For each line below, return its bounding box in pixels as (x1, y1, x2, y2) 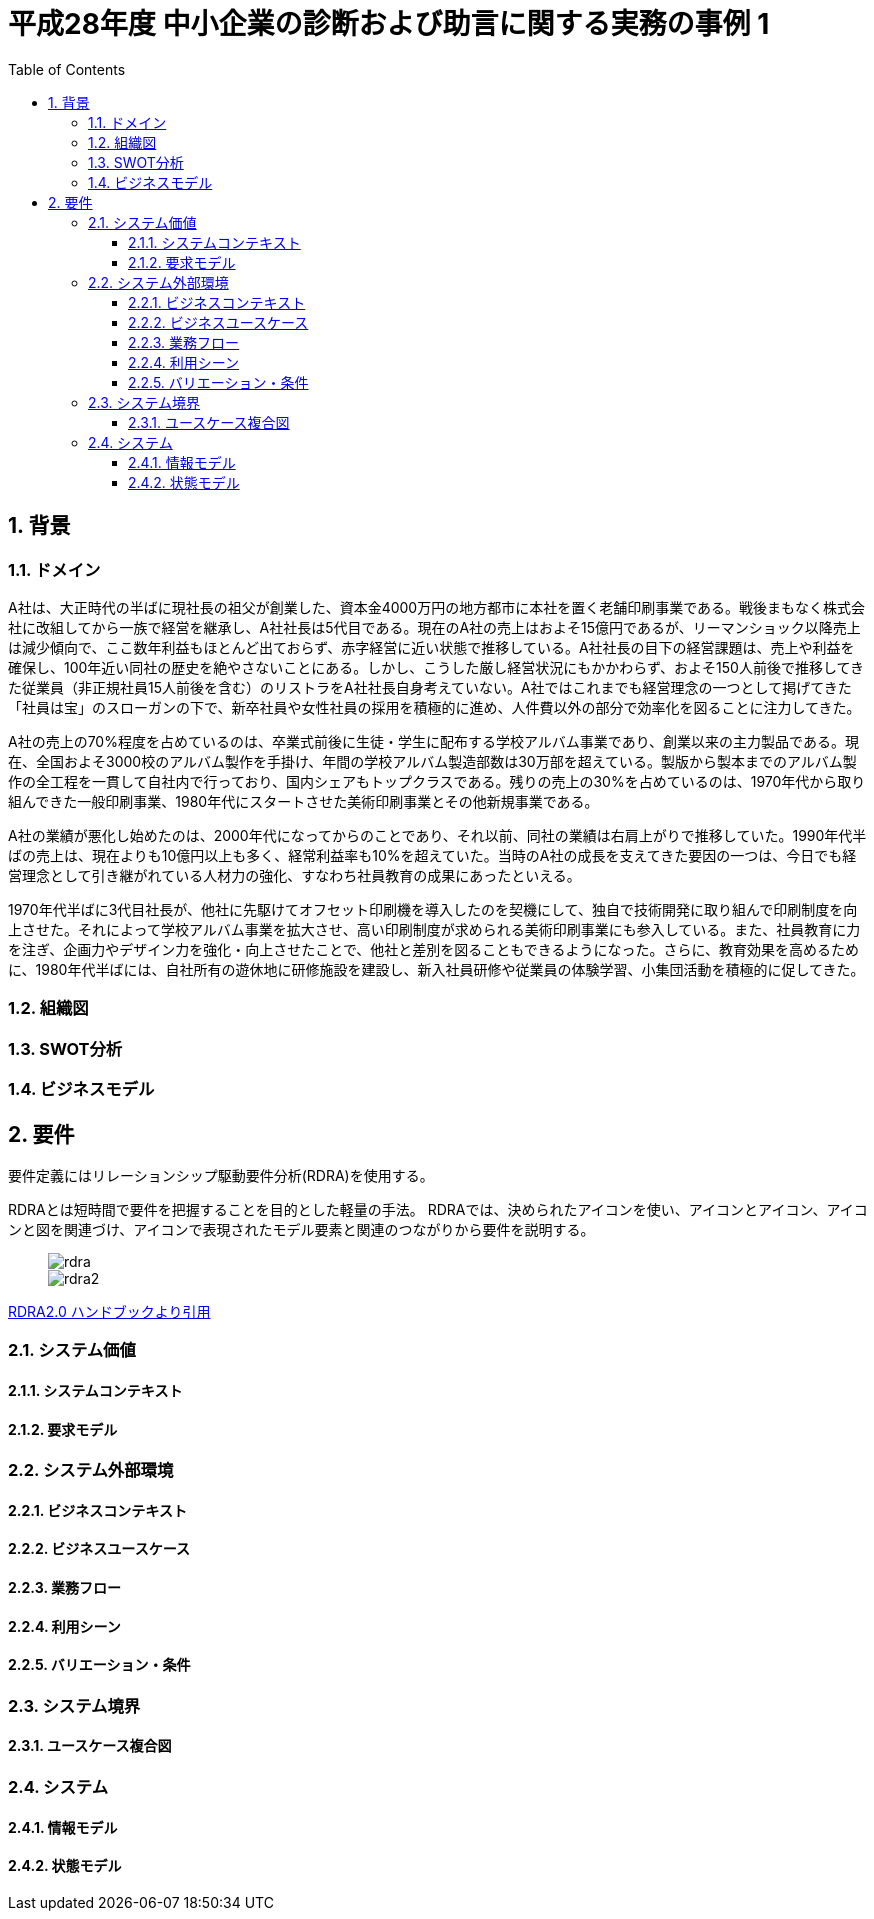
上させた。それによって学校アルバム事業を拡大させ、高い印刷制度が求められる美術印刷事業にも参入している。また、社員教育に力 (8, 920, 861, 938)
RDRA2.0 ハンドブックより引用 (8, 1302, 211, 1320)
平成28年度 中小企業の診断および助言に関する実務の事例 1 (8, 7, 770, 41)
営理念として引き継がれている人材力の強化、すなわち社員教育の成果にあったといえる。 (8, 866, 581, 884)
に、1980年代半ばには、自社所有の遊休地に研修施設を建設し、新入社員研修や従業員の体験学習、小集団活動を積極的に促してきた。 (8, 960, 865, 978)
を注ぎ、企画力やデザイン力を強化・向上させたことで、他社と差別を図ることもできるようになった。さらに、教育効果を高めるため (8, 940, 860, 958)
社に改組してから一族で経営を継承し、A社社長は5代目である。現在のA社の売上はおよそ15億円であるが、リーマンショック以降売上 (8, 618, 861, 636)
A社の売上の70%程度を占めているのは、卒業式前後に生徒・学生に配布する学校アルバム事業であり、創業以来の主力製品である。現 (8, 732, 859, 750)
